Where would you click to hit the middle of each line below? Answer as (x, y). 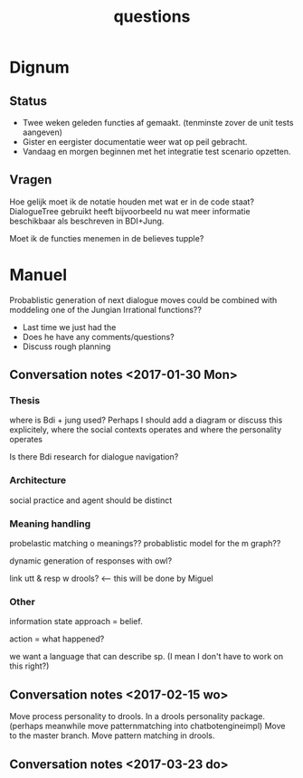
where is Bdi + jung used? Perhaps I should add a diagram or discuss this (146, 420)
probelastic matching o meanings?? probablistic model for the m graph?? (145, 544)
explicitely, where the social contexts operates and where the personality (146, 430)
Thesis (25, 401)
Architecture (38, 480)
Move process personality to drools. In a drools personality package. (137, 716)
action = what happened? (57, 639)
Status (28, 101)
